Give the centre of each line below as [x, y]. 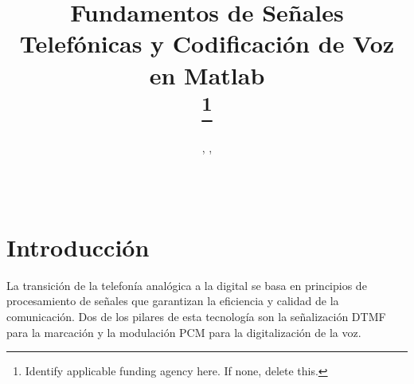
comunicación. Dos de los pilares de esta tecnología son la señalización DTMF [196, 316]
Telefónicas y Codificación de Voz [207, 43]
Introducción [78, 247]
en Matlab [207, 74]
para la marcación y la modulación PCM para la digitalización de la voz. [184, 332]
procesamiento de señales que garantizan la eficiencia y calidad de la [173, 301]
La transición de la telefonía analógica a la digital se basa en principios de [187, 285]
